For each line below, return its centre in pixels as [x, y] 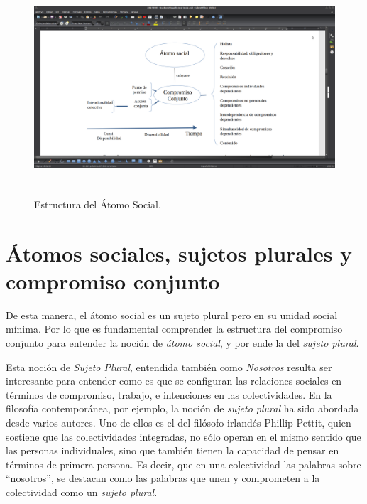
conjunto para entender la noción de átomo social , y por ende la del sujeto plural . [182, 343]
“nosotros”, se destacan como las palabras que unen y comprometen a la [163, 478]
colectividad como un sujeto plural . [82, 492]
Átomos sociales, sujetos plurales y [179, 253]
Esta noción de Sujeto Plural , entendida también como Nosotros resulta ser [169, 366]
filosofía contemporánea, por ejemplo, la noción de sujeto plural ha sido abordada [182, 408]
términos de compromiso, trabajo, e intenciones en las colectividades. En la [169, 394]
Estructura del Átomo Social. [98, 204]
